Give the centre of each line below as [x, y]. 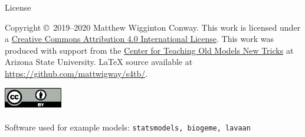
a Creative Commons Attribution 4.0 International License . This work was [140, 39]
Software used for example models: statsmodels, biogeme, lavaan [128, 127]
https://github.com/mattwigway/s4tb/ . [76, 73]
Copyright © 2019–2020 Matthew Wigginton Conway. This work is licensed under [153, 27]
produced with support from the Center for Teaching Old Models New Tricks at [149, 50]
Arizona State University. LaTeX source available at [99, 62]
